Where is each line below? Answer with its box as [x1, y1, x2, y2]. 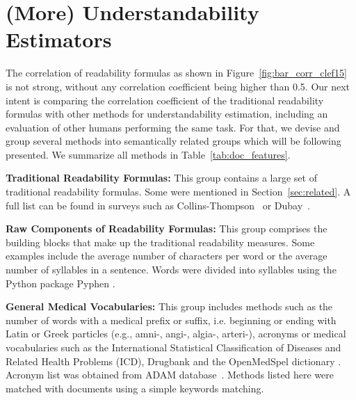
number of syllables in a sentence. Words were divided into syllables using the [6, 262, 337, 277]
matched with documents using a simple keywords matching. [6, 381, 264, 395]
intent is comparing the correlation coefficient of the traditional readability [6, 93, 324, 107]
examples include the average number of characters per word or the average [6, 248, 327, 263]
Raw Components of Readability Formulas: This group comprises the [6, 221, 327, 236]
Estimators [6, 25, 112, 54]
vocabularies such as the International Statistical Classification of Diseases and [6, 340, 341, 354]
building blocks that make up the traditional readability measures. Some [6, 234, 315, 249]
